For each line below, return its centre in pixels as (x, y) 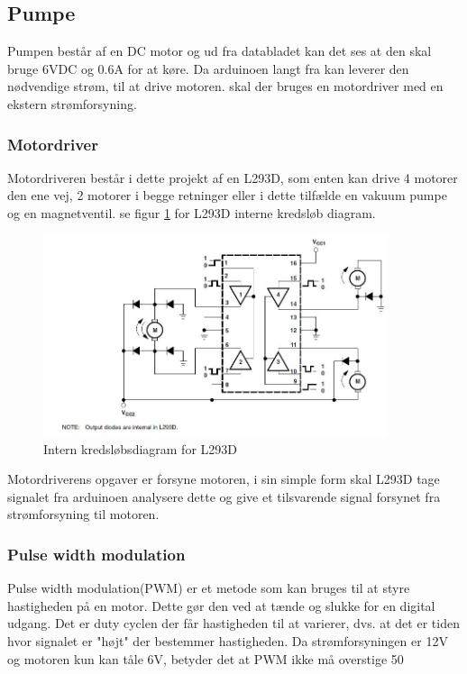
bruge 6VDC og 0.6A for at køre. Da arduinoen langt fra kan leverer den (208, 68)
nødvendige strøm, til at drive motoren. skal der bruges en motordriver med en (225, 86)
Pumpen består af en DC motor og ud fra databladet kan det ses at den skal (220, 51)
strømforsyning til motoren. (83, 514)
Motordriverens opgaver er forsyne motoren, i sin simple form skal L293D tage (224, 479)
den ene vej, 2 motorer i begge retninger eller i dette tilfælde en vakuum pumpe (227, 195)
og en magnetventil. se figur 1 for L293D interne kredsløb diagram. (192, 212)
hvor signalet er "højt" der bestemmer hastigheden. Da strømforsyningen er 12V (228, 641)
